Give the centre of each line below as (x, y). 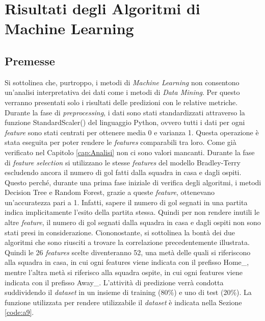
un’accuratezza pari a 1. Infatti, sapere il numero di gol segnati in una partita (126, 202)
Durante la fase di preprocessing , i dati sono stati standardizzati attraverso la (125, 112)
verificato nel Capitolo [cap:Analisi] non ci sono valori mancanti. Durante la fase (130, 152)
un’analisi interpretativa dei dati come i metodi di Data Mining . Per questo (122, 92)
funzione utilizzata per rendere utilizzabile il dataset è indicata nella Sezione (123, 302)
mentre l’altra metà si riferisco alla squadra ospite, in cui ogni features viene (124, 272)
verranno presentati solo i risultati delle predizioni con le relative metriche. (121, 102)
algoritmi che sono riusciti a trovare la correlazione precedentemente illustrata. (127, 242)
